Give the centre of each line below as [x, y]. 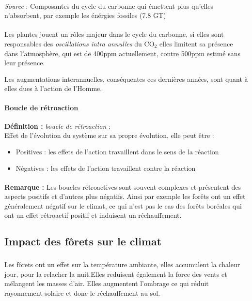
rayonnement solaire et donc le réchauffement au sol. [82, 293]
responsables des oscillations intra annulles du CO [79, 43]
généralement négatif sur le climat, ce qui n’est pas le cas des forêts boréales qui [123, 205]
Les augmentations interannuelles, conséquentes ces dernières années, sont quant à [126, 79]
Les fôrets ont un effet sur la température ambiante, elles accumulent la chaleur [122, 264]
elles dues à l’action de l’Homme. [53, 88]
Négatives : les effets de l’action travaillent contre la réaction [106, 168]
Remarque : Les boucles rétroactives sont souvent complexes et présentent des [123, 187]
